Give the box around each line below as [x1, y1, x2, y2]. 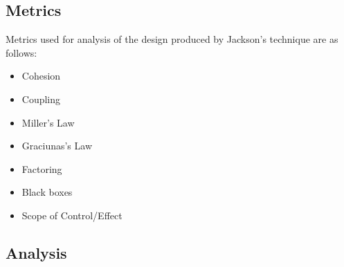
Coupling [21, 91, 61, 106]
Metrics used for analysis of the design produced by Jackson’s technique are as [6, 32, 338, 46]
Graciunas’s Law [21, 138, 93, 153]
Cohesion [21, 68, 61, 83]
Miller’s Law [21, 115, 75, 129]
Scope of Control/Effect [21, 208, 123, 222]
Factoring [21, 161, 62, 176]
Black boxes [21, 185, 73, 199]
